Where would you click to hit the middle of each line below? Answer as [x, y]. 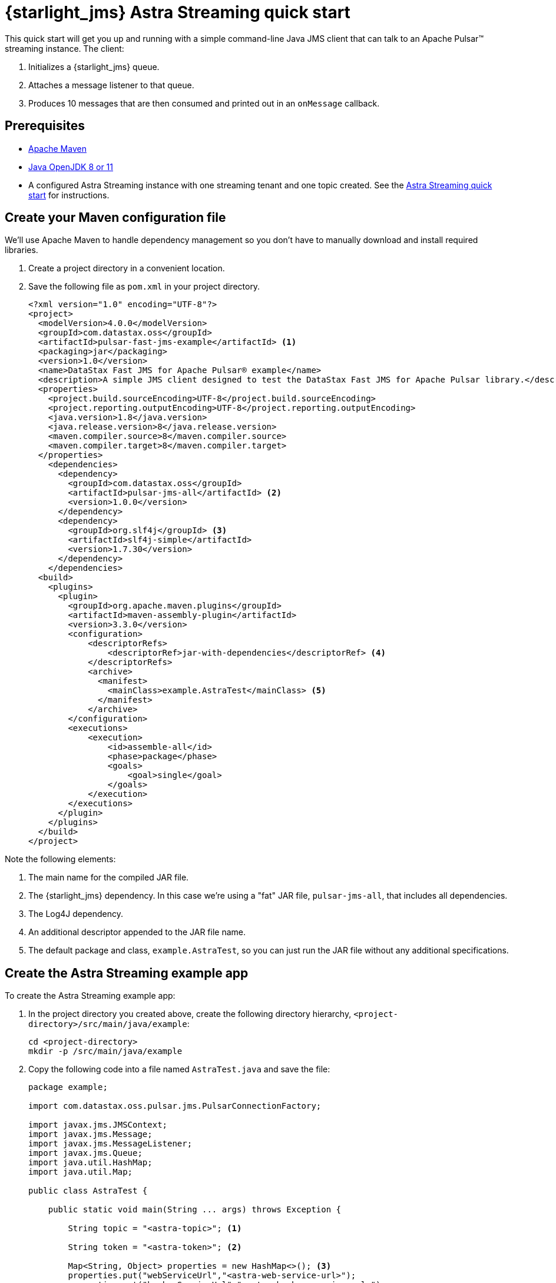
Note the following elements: [60, 859]
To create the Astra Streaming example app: [90, 996]
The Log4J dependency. [76, 914]
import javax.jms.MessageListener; [110, 1144]
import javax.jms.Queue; [85, 1153]
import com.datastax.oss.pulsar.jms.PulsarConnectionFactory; [175, 1106]
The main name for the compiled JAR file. [109, 878]
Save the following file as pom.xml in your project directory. [144, 287]
